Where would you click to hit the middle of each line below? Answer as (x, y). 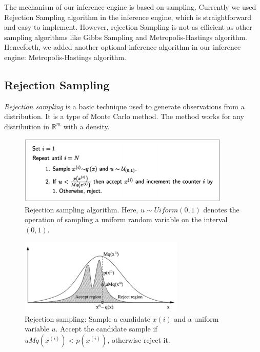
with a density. (86, 126)
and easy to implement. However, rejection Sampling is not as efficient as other (128, 27)
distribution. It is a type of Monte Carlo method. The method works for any (124, 116)
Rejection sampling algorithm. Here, (82, 209)
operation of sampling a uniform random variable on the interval (126, 219)
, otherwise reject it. (139, 340)
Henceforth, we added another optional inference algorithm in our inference (123, 47)
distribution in (27, 126)
